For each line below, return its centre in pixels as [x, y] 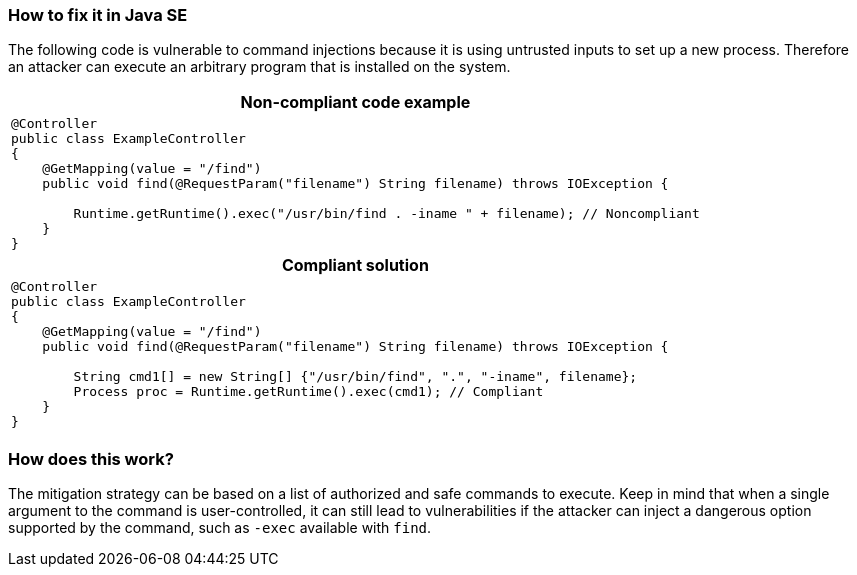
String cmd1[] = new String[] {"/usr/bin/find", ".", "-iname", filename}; [355, 377]
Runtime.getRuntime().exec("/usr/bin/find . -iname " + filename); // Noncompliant [386, 214]
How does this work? [91, 458]
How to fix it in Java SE [98, 15]
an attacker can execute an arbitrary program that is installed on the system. [259, 67]
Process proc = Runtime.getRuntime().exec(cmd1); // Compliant [308, 392]
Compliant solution [355, 265]
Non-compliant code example [355, 102]
